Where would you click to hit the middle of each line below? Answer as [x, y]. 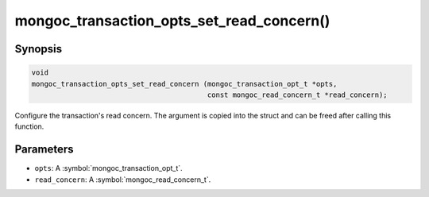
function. [29, 126]
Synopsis [39, 49]
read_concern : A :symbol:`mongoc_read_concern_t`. [123, 180]
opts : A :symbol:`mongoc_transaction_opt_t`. [108, 168]
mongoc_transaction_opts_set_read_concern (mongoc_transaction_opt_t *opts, [184, 84]
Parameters [44, 150]
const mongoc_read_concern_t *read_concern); [298, 95]
